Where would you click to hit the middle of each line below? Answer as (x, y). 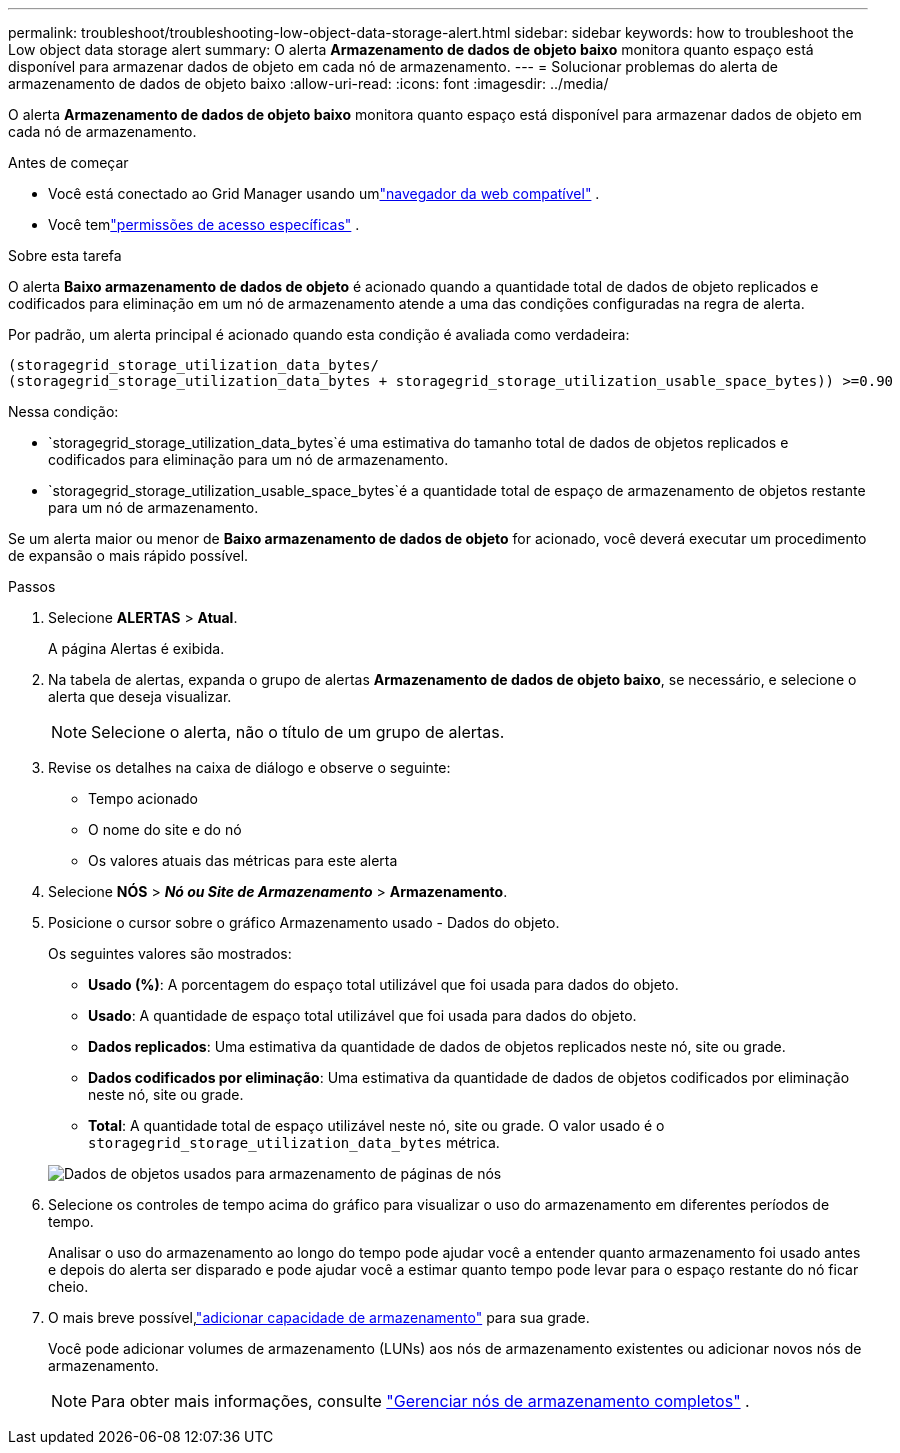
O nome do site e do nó (165, 829)
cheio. (68, 1286)
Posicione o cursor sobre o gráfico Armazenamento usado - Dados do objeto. (304, 922)
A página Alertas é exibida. (136, 648)
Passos (32, 586)
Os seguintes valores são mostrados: (170, 953)
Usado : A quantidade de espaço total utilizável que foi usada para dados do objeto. (362, 1015)
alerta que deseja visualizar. (140, 696)
